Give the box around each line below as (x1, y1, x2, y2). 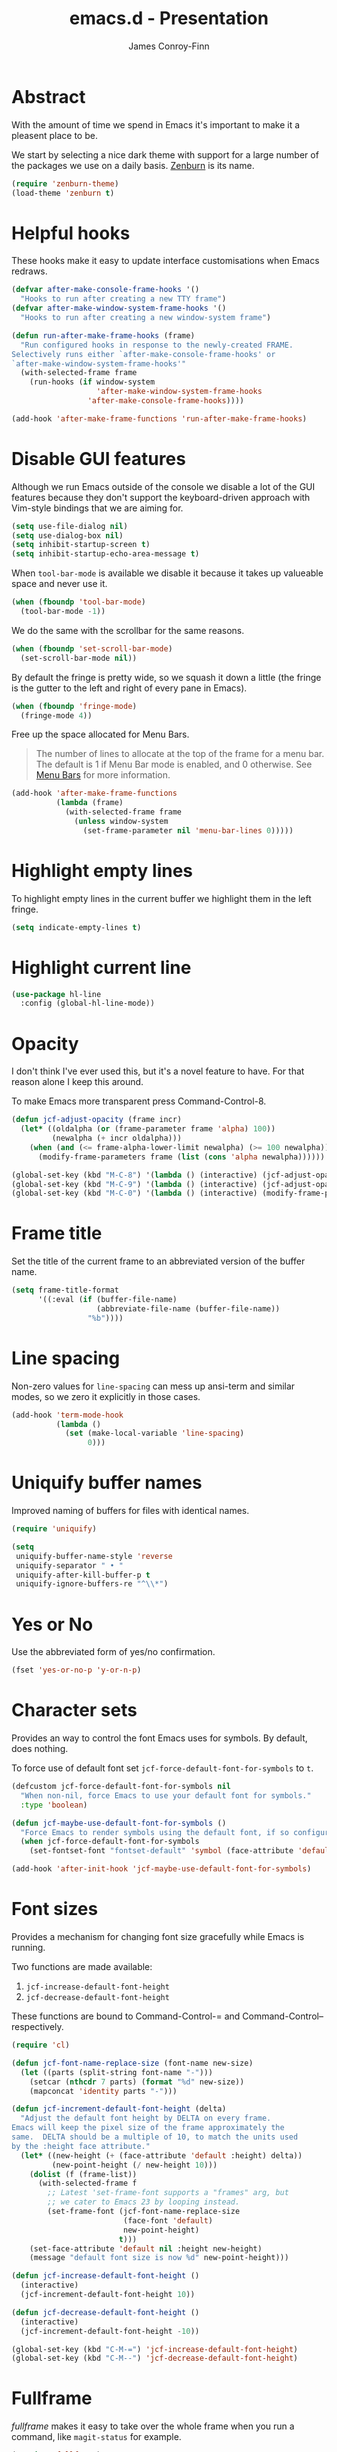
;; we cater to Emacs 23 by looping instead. (47, 2197, 241, 2207)
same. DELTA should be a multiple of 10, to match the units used (11, 2132, 299, 2142)
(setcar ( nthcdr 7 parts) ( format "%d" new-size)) (29, 2077, 245, 2087)
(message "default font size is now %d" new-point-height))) (29, 2253, 289, 2263)
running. (11, 1942, 46, 1953)
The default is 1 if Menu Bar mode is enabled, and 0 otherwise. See (35, 758, 313, 771)
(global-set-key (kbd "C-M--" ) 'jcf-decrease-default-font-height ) (11, 2353, 299, 2364)
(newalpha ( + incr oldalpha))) (51, 1133, 183, 1143)
